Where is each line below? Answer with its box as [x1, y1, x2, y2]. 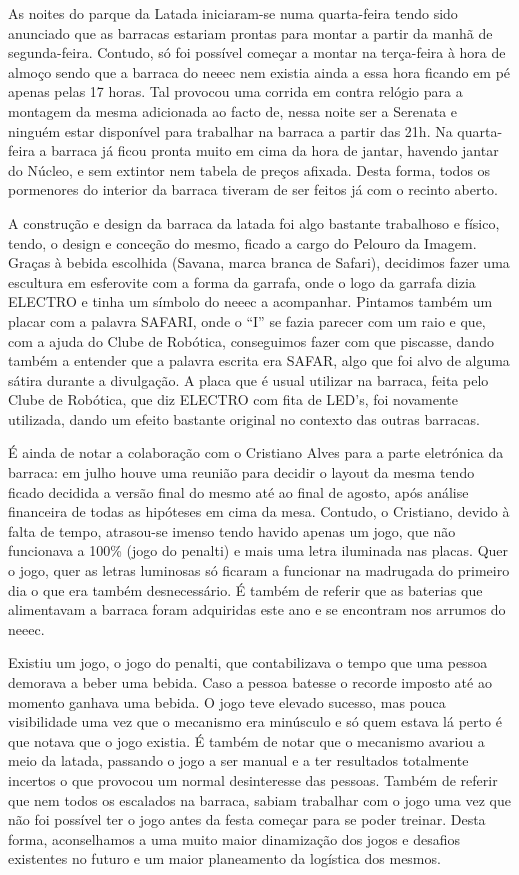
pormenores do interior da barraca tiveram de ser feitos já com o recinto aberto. [8, 179, 498, 200]
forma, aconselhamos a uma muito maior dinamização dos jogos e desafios [8, 828, 460, 849]
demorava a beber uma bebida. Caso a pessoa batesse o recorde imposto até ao [8, 672, 492, 692]
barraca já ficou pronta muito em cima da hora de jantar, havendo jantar [51, 140, 499, 161]
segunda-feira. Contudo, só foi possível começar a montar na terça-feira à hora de [8, 42, 506, 63]
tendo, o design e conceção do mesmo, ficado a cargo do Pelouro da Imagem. [8, 232, 477, 253]
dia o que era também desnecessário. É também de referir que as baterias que [8, 579, 483, 600]
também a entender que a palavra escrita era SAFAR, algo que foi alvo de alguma [8, 350, 510, 371]
